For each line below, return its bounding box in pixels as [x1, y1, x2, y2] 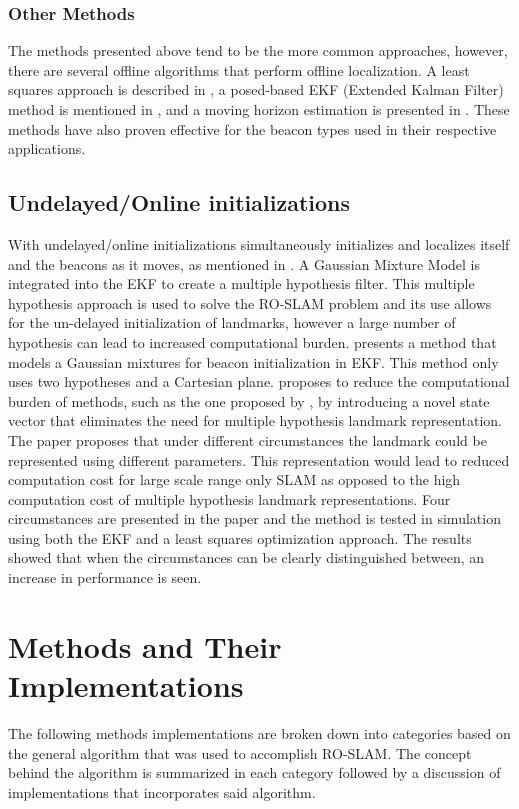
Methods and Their [8, 625, 282, 666]
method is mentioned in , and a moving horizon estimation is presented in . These [8, 99, 510, 119]
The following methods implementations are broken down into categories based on [8, 722, 511, 743]
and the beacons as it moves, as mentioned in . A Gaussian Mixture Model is [8, 253, 480, 274]
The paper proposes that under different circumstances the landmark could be [8, 429, 487, 450]
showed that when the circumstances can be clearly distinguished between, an [8, 547, 485, 568]
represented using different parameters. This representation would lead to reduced [8, 449, 510, 470]
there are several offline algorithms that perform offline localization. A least [8, 59, 470, 80]
